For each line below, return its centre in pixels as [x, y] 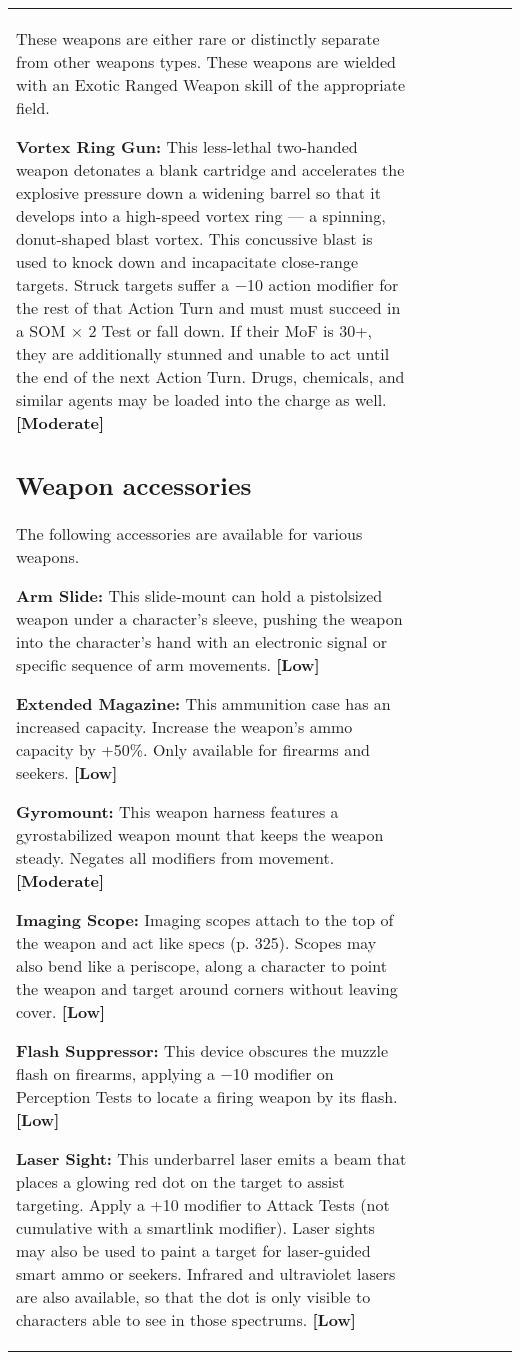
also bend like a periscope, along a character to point [201, 965]
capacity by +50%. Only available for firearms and [193, 749]
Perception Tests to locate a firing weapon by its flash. [207, 1096]
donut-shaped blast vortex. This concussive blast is [194, 238]
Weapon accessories [134, 484]
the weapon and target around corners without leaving [207, 988]
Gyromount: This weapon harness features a [177, 811]
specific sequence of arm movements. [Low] [168, 664]
